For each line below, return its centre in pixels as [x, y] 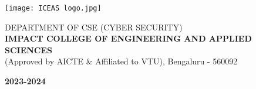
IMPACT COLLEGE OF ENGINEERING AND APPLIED [128, 38]
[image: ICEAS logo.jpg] [53, 8]
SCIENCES [29, 49]
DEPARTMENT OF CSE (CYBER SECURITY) [94, 27]
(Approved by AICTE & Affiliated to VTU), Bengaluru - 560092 [121, 61]
